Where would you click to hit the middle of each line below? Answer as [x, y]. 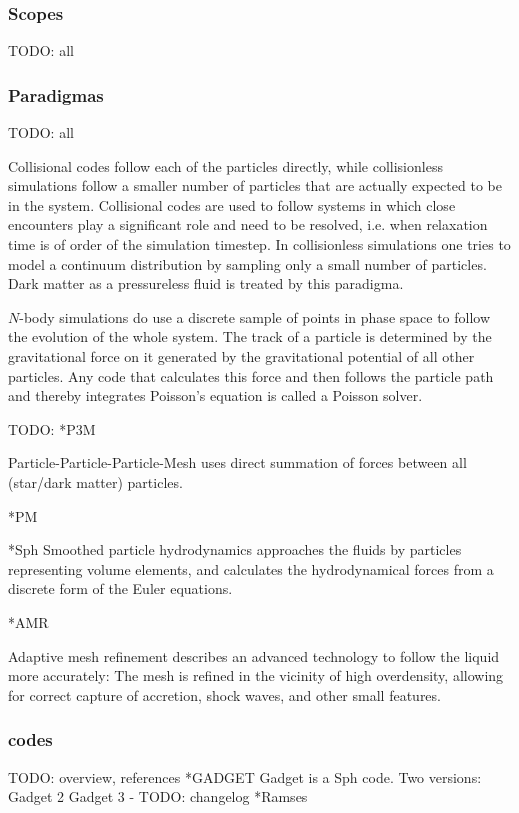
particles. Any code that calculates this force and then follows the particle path [251, 375]
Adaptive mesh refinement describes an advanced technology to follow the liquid [254, 655]
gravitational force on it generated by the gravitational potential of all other [241, 355]
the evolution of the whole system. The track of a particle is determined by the [250, 336]
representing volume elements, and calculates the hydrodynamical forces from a [251, 568]
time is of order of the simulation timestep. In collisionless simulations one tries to [259, 244]
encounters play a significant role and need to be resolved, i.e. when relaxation [248, 224]
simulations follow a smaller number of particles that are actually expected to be [255, 185]
